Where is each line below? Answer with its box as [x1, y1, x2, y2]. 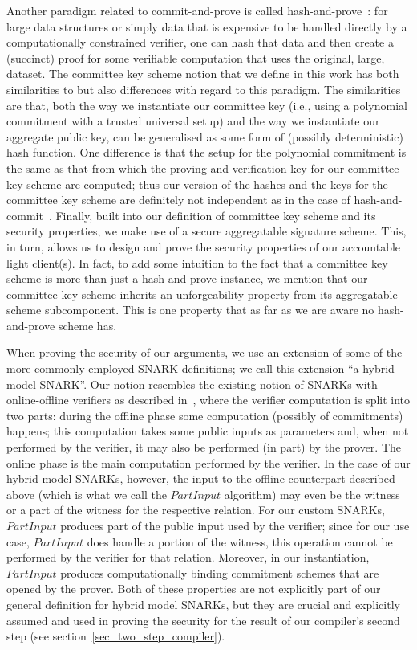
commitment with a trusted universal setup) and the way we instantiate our [6, 112, 380, 129]
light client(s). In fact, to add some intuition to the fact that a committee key [6, 254, 388, 271]
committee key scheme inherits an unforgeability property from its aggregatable [6, 285, 398, 302]
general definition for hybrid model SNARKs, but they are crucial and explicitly [6, 595, 400, 612]
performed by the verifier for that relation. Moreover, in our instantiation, [6, 549, 370, 566]
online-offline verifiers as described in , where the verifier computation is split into [6, 391, 411, 408]
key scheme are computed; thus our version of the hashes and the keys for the [6, 175, 388, 192]
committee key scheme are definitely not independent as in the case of [6, 191, 350, 208]
